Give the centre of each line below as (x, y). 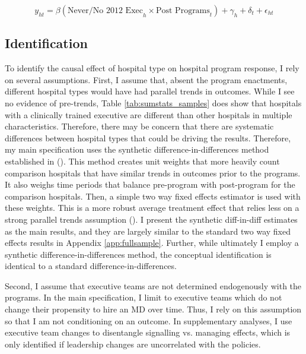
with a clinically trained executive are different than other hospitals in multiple (149, 114)
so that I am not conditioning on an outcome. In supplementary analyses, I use (149, 320)
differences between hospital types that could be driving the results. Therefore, (148, 138)
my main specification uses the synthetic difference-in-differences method (137, 149)
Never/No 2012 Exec (105, 11)
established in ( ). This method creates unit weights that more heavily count (142, 161)
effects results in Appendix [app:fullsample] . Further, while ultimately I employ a (152, 243)
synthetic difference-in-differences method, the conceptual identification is (138, 254)
